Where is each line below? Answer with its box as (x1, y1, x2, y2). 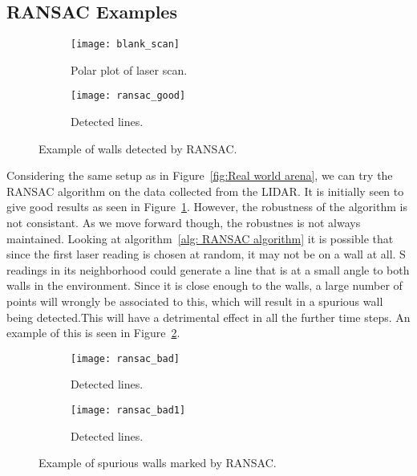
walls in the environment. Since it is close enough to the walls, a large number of (6, 277, 403, 294)
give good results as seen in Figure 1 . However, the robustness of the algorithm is (6, 198, 407, 215)
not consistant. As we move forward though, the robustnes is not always (6, 214, 361, 231)
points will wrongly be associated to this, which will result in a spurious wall (6, 293, 383, 310)
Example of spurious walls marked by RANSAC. (38, 454, 277, 471)
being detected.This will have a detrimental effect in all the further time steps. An (6, 308, 411, 325)
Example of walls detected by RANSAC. (38, 140, 237, 157)
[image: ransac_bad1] (71, 405, 186, 417)
